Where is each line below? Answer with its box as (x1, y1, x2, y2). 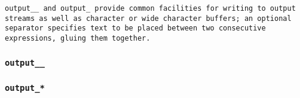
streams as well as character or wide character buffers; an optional (5, 14, 292, 23)
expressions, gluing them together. (5, 33, 151, 42)
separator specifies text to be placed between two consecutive (5, 24, 266, 33)
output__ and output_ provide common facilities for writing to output (5, 4, 296, 13)
